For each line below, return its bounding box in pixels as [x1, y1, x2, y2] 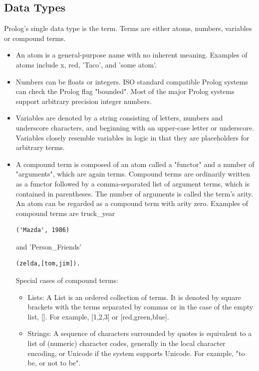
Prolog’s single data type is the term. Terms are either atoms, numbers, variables [4, 23, 252, 33]
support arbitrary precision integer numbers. [15, 95, 152, 106]
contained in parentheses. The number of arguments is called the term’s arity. [15, 188, 253, 198]
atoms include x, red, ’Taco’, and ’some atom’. [15, 59, 157, 69]
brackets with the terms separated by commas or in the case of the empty [27, 301, 254, 312]
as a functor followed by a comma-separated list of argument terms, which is [15, 178, 250, 188]
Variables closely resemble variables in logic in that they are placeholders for [15, 132, 250, 142]
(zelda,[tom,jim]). [15, 260, 80, 267]
